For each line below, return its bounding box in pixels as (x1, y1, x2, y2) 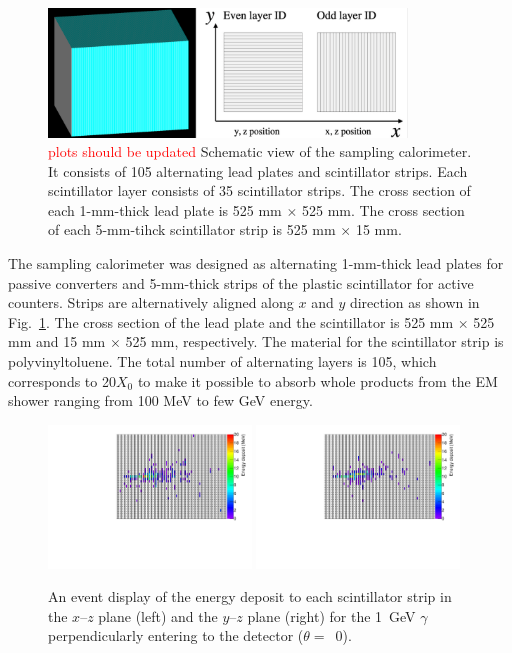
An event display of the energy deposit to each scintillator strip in (48, 586, 452, 607)
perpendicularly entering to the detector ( (48, 625, 304, 646)
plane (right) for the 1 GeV (247, 605, 416, 626)
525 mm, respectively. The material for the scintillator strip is (125, 331, 504, 352)
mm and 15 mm (8, 331, 106, 352)
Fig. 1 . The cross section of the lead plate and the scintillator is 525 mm (8, 311, 454, 332)
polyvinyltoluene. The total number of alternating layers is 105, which (8, 351, 437, 372)
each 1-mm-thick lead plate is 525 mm (48, 199, 282, 220)
